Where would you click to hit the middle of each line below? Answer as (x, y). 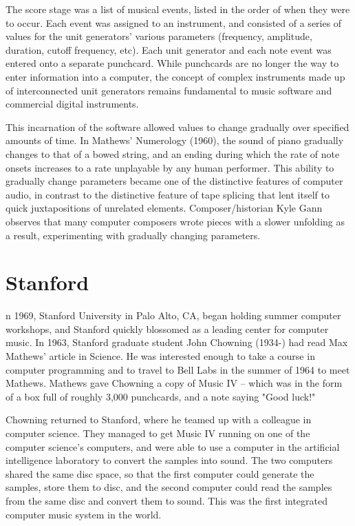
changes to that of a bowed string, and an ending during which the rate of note (173, 153)
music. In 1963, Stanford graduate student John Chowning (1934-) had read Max (177, 342)
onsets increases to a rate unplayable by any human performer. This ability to (170, 167)
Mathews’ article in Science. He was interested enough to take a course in (160, 356)
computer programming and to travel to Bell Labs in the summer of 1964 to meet (178, 369)
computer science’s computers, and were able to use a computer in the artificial (173, 446)
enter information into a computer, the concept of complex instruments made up (175, 76)
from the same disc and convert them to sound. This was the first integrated (167, 500)
